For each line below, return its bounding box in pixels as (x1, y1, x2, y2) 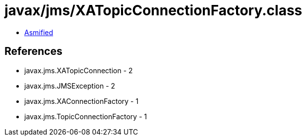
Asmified (24, 28, 54, 37)
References (4, 45, 62, 58)
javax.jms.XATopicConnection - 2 (24, 66, 133, 75)
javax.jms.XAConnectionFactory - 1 (24, 96, 139, 105)
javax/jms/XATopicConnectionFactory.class (4, 2, 303, 19)
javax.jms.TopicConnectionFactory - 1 (24, 112, 147, 121)
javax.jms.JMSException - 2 (24, 81, 116, 90)
